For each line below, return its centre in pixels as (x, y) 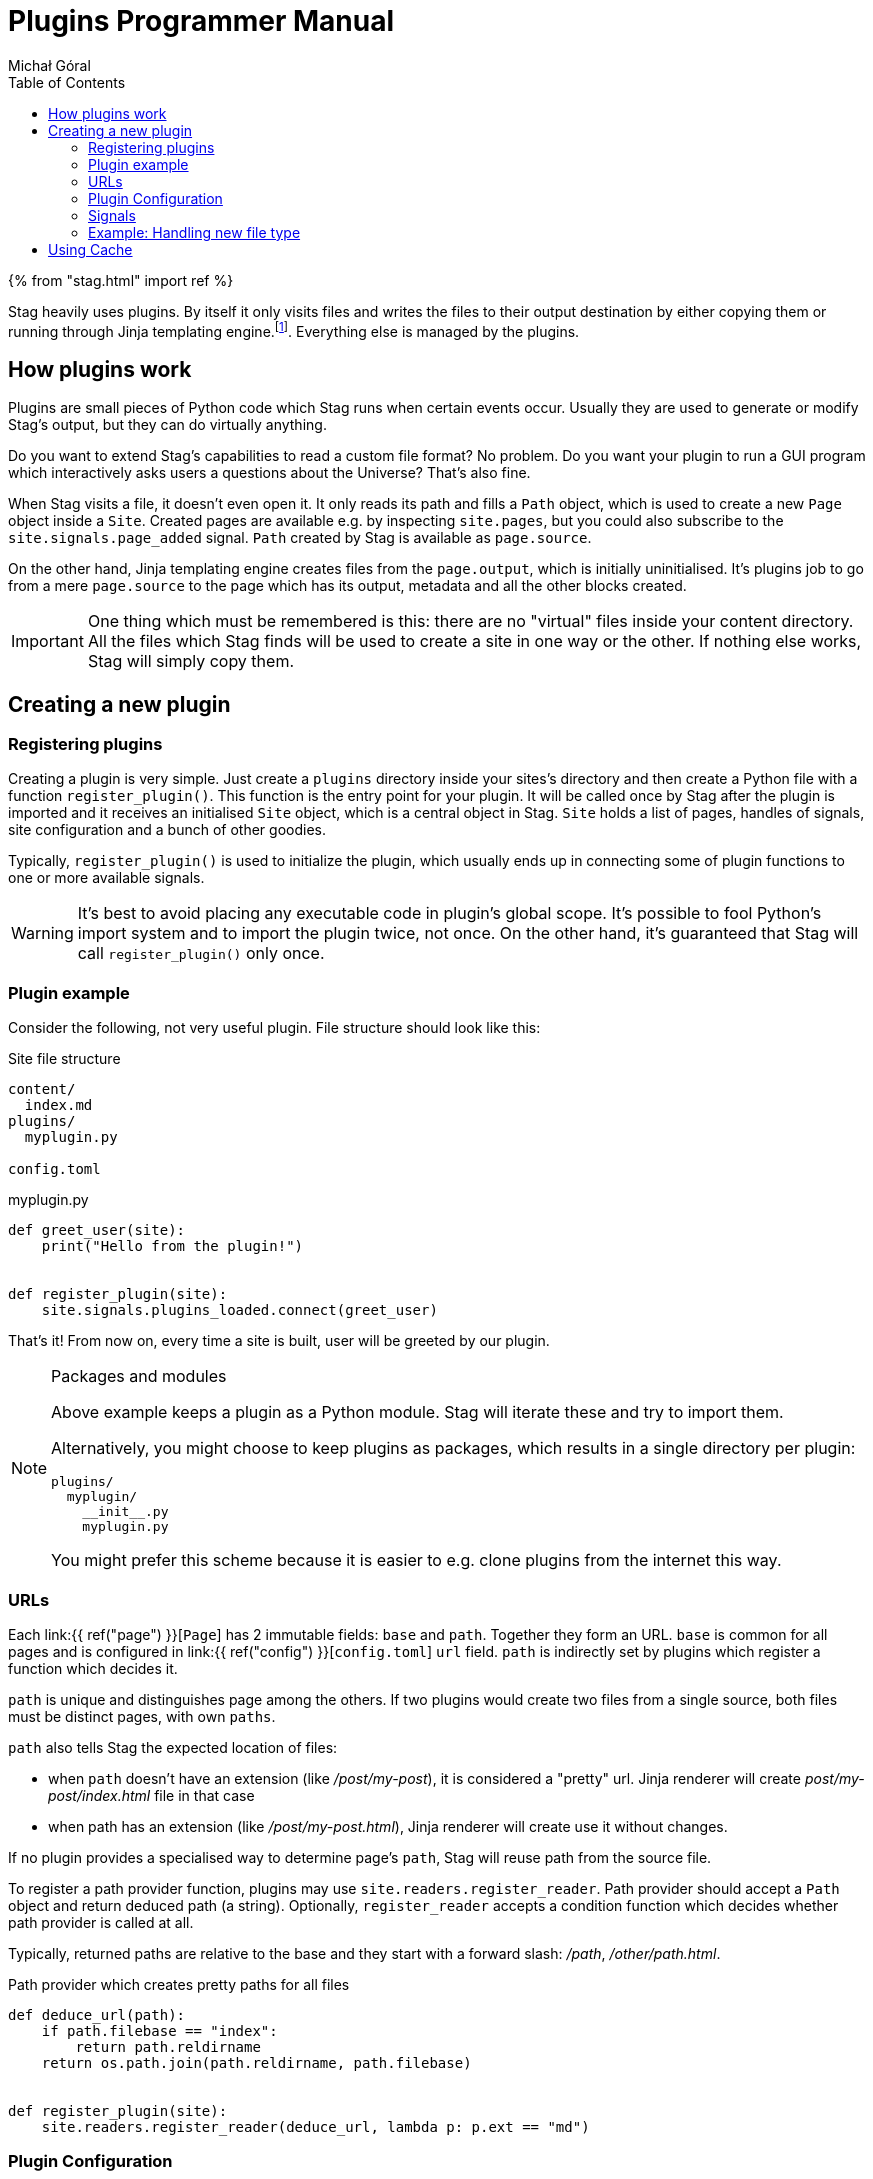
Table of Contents (67, 82)
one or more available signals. (106, 878)
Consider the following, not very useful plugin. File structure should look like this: (274, 1028)
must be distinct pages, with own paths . (142, 1716)
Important (47, 641)
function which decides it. (93, 1668)
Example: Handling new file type (194, 232)
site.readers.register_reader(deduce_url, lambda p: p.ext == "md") (315, 2126)
